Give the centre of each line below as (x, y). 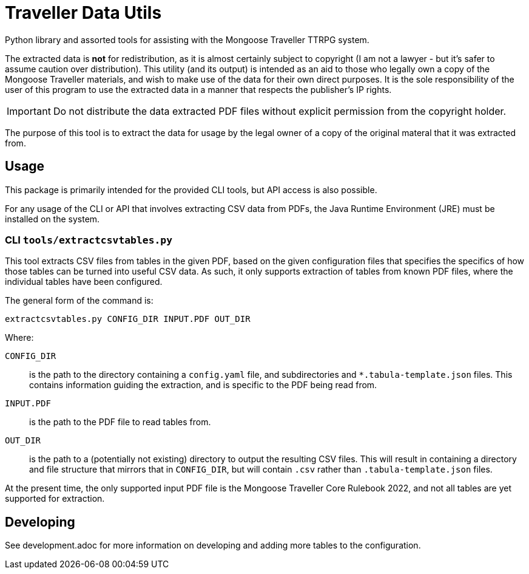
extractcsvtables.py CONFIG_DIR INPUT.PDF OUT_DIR (128, 319)
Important (29, 111)
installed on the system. (52, 219)
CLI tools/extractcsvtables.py (89, 240)
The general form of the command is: (79, 301)
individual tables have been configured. (84, 282)
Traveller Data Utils (83, 13)
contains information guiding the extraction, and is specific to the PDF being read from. (203, 385)
